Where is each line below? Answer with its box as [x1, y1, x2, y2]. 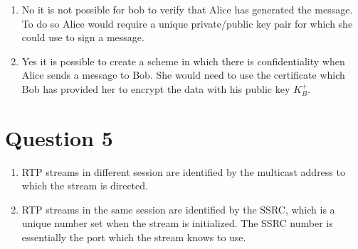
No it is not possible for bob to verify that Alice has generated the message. [21, 2, 353, 16]
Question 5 [5, 123, 113, 152]
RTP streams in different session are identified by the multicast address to [21, 164, 345, 179]
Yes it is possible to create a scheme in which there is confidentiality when [21, 53, 345, 68]
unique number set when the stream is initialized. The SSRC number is [21, 216, 333, 231]
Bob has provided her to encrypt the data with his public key [21, 81, 290, 96]
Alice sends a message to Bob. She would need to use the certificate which [21, 67, 345, 82]
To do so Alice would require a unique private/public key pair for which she [21, 16, 353, 31]
